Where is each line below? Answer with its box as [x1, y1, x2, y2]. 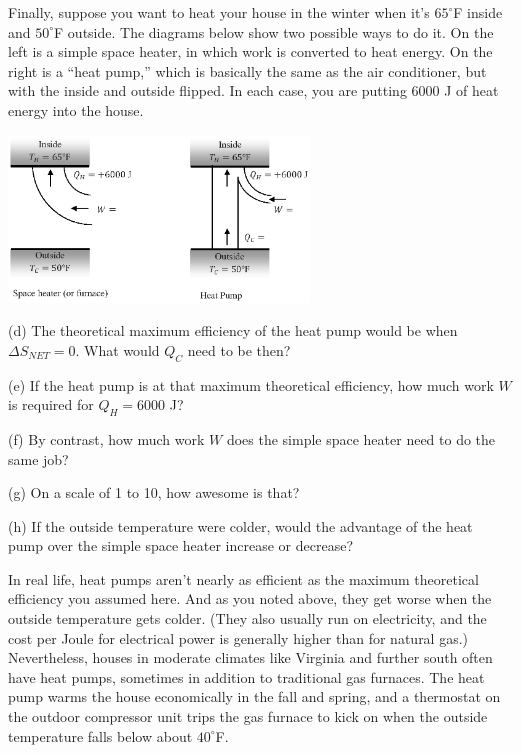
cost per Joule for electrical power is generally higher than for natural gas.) [8, 627, 469, 648]
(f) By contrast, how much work [8, 428, 205, 449]
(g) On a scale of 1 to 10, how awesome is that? [8, 482, 300, 503]
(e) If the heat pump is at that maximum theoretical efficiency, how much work [8, 374, 494, 395]
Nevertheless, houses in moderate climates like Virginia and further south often [8, 647, 493, 668]
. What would [75, 339, 160, 360]
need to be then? [187, 339, 291, 360]
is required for [8, 394, 94, 415]
